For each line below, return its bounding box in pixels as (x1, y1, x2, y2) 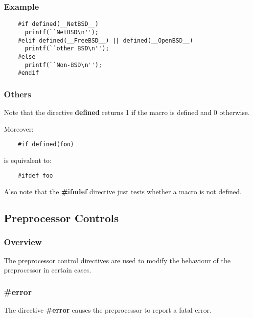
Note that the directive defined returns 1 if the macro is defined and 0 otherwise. (4, 107, 250, 117)
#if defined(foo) (18, 141, 74, 148)
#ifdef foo (18, 172, 53, 180)
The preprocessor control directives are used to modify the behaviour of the (4, 255, 230, 265)
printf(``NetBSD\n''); (24, 28, 99, 36)
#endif (18, 69, 39, 77)
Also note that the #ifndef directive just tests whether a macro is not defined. (4, 186, 242, 197)
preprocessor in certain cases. (4, 265, 92, 275)
